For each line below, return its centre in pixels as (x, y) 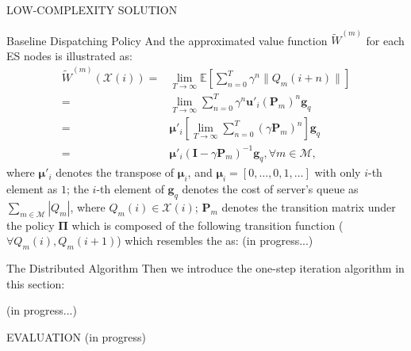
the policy (31, 225)
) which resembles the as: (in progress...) (215, 240)
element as (32, 189)
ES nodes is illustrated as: (69, 55)
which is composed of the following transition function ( (207, 225)
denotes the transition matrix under (309, 207)
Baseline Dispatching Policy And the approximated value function (167, 40)
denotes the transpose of (115, 172)
